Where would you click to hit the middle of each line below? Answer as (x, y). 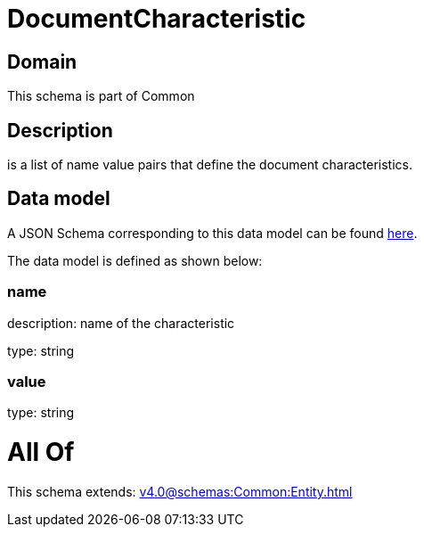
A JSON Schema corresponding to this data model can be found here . (212, 233)
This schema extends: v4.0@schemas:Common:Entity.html (180, 491)
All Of (41, 452)
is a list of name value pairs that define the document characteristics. (210, 165)
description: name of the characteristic (121, 323)
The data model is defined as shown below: (135, 260)
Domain (42, 62)
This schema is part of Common (101, 96)
